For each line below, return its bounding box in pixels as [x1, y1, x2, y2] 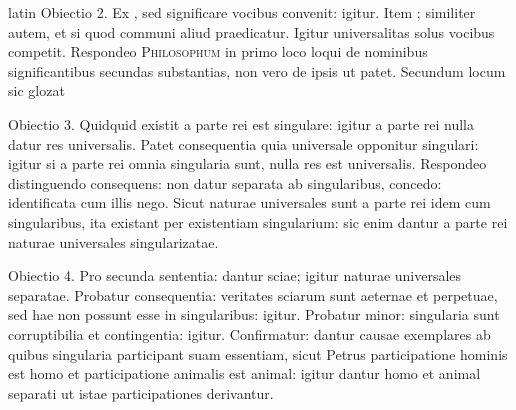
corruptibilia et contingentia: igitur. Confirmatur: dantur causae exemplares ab [8, 323, 491, 344]
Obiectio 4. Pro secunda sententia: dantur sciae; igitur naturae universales [8, 265, 462, 286]
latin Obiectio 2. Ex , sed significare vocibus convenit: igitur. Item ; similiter [8, 2, 476, 22]
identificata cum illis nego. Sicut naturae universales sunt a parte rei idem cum [8, 192, 491, 213]
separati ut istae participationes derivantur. [8, 382, 274, 403]
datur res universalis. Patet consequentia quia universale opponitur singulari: [8, 133, 479, 154]
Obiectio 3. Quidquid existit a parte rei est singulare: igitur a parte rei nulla [8, 113, 475, 134]
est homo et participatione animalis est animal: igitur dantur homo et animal [8, 363, 481, 384]
